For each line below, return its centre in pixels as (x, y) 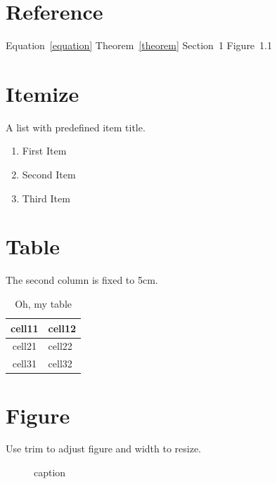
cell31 (24, 364)
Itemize (43, 93)
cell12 (62, 328)
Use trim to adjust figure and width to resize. (104, 449)
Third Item (46, 198)
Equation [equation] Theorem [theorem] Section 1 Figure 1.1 (139, 45)
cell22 (60, 346)
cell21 (24, 346)
